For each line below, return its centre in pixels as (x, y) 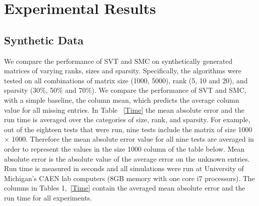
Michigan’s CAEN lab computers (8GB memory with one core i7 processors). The (129, 178)
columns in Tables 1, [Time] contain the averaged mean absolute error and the (125, 188)
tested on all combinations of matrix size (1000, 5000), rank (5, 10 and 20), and (126, 80)
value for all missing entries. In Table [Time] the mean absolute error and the (124, 109)
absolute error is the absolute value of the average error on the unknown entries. (127, 158)
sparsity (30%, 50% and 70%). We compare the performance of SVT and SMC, (125, 90)
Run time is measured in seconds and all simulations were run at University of (124, 168)
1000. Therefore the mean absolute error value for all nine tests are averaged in (133, 139)
